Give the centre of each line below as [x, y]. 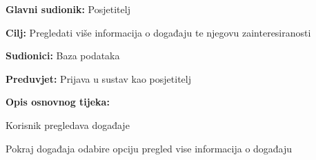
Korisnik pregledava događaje [68, 124]
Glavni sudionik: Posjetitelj [68, 9]
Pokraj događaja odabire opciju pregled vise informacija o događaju [149, 148]
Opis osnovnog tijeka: [58, 102]
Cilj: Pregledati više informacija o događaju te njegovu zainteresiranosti [158, 32]
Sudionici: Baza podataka [63, 56]
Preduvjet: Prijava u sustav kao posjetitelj [98, 78]
